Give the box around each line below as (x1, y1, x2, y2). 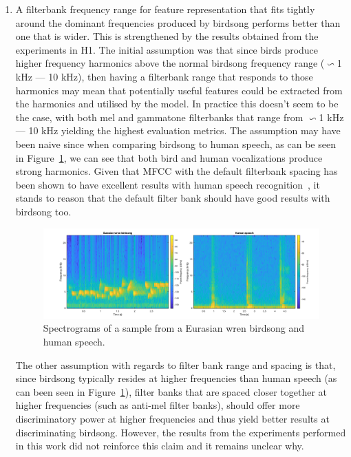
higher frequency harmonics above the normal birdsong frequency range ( (15, 56, 325, 70)
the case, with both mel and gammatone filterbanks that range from (15, 109, 304, 124)
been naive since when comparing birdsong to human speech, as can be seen (15, 136, 336, 151)
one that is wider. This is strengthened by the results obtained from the (15, 29, 319, 43)
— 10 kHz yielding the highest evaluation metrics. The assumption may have (15, 123, 341, 138)
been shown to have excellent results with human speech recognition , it (15, 177, 320, 191)
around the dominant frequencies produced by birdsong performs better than (15, 15, 341, 30)
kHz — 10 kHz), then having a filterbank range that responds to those (15, 69, 313, 83)
